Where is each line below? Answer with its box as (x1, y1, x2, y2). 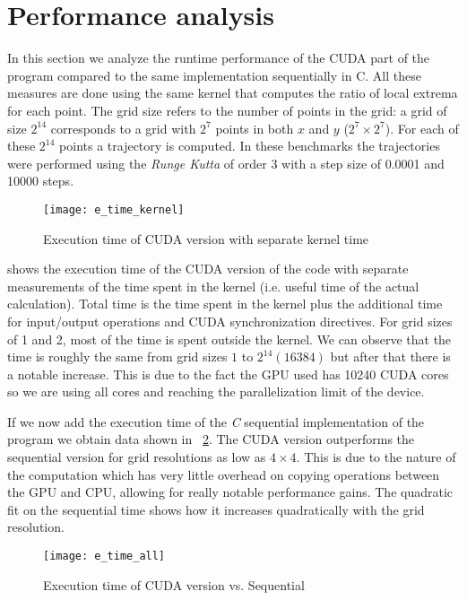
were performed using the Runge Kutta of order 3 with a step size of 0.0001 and (7, 153, 445, 172)
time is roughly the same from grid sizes (7, 347, 228, 366)
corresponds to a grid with (50, 118, 196, 137)
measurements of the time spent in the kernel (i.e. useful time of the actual (7, 276, 419, 295)
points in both (215, 118, 294, 137)
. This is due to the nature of (296, 448, 456, 466)
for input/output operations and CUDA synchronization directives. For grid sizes (7, 311, 453, 330)
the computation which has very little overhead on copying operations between (7, 465, 440, 483)
